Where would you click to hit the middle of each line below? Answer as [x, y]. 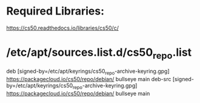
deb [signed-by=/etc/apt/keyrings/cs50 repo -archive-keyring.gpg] [88, 72]
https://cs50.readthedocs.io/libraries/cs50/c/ [63, 28]
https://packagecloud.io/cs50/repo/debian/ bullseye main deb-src [89, 79]
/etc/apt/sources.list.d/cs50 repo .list [99, 53]
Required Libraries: [55, 11]
